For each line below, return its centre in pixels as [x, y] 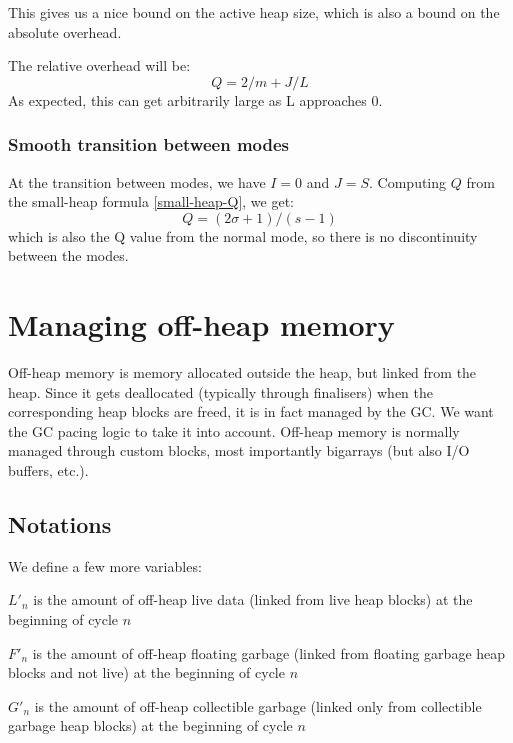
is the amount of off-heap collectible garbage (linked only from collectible [258, 705]
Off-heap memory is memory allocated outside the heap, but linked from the [242, 372]
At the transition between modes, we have [137, 181]
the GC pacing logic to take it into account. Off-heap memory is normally [234, 430]
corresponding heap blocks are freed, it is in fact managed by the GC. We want [251, 411]
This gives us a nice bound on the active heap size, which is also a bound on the [254, 12]
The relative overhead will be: [99, 65]
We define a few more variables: [105, 565]
